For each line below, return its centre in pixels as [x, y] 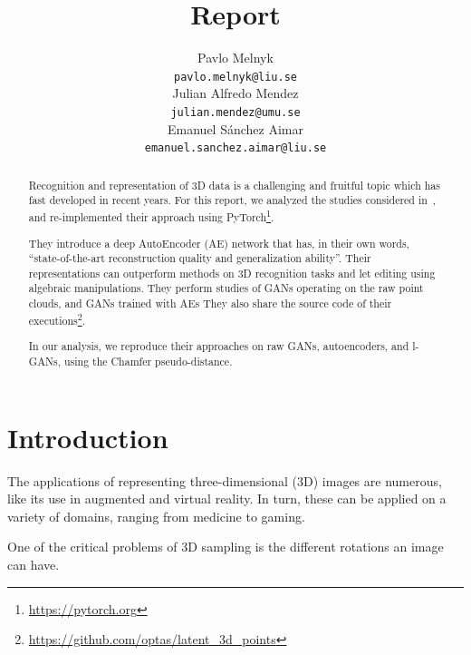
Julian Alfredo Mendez [235, 93]
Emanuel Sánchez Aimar [235, 128]
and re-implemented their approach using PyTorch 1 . [151, 215]
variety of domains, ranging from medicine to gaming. [156, 516]
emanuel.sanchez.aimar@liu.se [235, 148]
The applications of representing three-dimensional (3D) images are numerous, [225, 480]
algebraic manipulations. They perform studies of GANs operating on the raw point [226, 288]
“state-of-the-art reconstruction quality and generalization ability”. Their [200, 258]
